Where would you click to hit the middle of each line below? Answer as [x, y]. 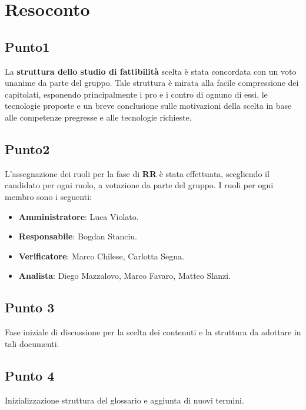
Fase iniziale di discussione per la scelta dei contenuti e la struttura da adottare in [153, 332]
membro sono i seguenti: [48, 196]
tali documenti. [32, 343]
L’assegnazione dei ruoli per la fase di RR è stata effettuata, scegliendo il [137, 173]
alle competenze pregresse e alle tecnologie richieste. [98, 117]
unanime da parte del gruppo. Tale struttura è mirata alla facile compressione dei [152, 83]
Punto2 [27, 149]
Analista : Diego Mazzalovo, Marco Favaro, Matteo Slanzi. [124, 276]
